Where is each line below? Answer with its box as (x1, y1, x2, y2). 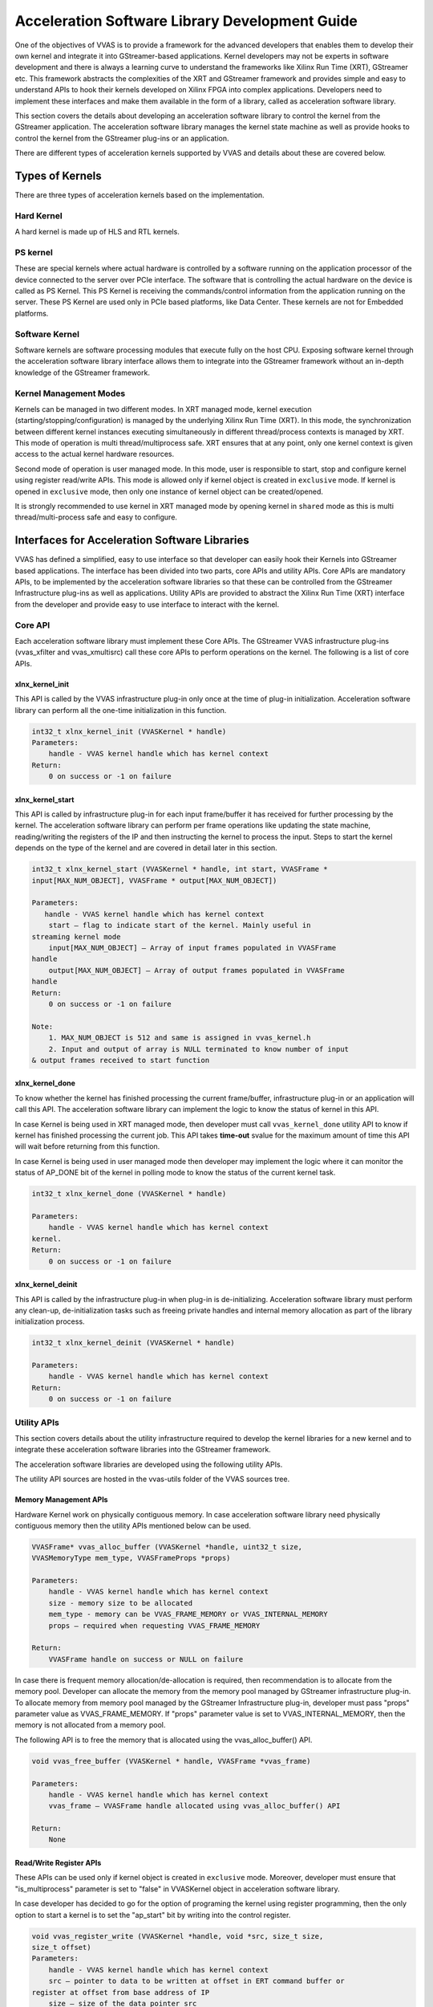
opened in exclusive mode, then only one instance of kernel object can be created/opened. (14, 486, 324, 496)
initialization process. (14, 1317, 85, 1326)
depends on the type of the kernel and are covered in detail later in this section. (14, 843, 278, 853)
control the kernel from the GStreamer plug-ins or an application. (14, 133, 229, 143)
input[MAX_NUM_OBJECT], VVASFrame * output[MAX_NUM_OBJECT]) (31, 876, 277, 885)
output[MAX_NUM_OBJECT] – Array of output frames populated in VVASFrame (48, 966, 345, 975)
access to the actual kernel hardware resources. (14, 450, 175, 459)
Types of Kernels (14, 169, 102, 182)
